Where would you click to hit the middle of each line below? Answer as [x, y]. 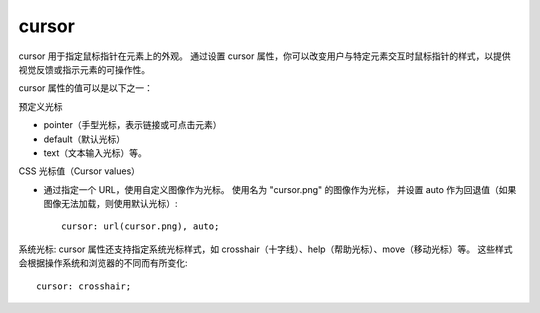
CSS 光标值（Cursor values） [79, 171]
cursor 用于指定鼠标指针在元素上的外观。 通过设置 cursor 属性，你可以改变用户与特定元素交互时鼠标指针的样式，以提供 [264, 56]
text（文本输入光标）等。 [95, 152]
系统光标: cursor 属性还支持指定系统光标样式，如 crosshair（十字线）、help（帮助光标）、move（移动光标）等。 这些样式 [265, 249]
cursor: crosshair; [84, 286]
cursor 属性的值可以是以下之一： [86, 88]
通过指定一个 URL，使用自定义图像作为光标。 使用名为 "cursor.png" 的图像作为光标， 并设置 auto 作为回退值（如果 [280, 189]
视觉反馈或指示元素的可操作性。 [84, 69]
